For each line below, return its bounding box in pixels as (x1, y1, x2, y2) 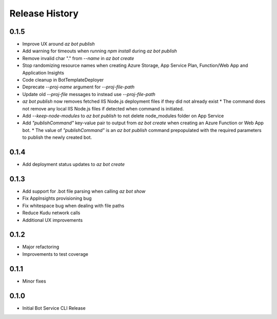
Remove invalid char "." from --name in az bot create (22, 55, 134, 61)
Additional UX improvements (22, 217, 83, 223)
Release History (9, 8, 79, 19)
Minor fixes (22, 278, 46, 284)
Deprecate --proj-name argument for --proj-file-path (22, 84, 135, 90)
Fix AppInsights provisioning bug (22, 195, 92, 201)
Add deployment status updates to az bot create (22, 161, 125, 167)
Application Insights (22, 69, 64, 76)
